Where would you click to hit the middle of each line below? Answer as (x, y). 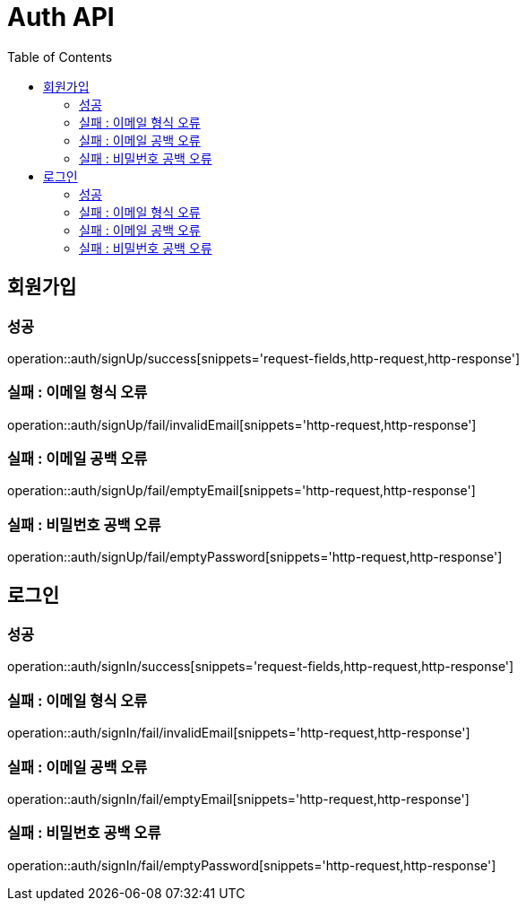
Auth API (61, 17)
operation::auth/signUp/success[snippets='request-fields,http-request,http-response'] (264, 358)
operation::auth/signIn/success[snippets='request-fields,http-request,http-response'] (261, 667)
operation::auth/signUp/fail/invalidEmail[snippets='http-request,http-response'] (242, 424)
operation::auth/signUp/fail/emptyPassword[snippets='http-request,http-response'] (255, 557)
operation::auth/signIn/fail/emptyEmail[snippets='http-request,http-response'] (238, 799)
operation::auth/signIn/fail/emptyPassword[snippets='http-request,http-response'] (252, 865)
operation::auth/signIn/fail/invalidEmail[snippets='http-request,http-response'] (239, 733)
